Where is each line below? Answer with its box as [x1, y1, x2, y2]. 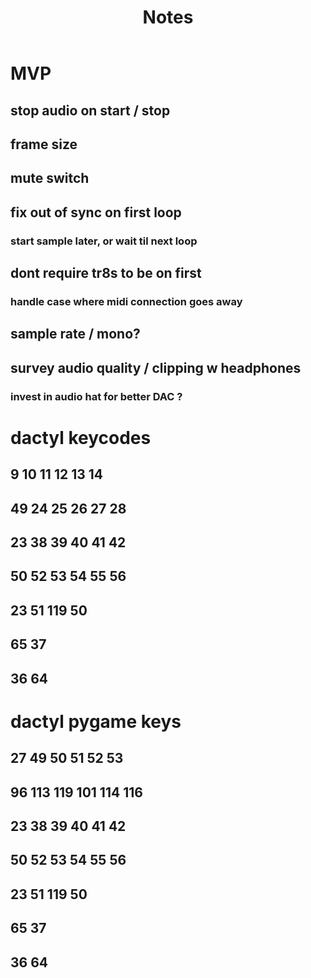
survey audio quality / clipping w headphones [10, 359, 302, 376]
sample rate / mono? [10, 326, 141, 343]
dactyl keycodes [10, 426, 152, 449]
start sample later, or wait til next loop [10, 234, 198, 248]
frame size [10, 136, 78, 153]
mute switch [10, 170, 90, 187]
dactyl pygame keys [10, 710, 182, 733]
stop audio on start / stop [10, 102, 171, 119]
